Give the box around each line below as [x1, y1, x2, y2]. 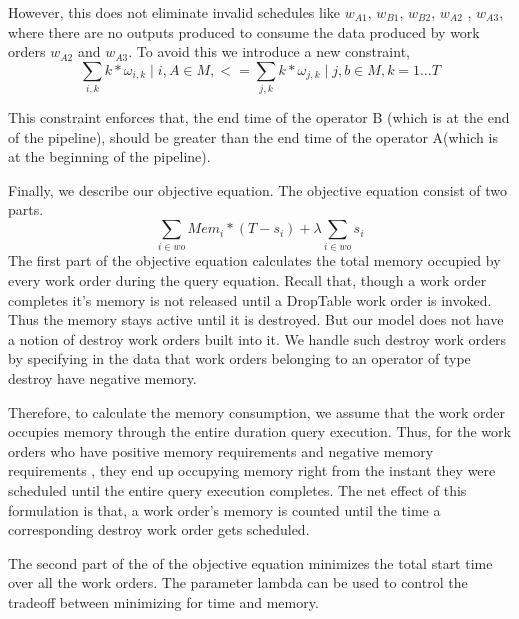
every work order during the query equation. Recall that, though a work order [8, 270, 487, 290]
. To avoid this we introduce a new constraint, [128, 41, 410, 62]
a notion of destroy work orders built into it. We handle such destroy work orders [8, 328, 507, 349]
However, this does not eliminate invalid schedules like [8, 2, 341, 22]
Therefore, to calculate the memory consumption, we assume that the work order [8, 401, 506, 422]
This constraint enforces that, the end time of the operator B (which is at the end [8, 107, 510, 128]
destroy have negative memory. [8, 367, 197, 388]
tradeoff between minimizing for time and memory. [8, 591, 319, 612]
